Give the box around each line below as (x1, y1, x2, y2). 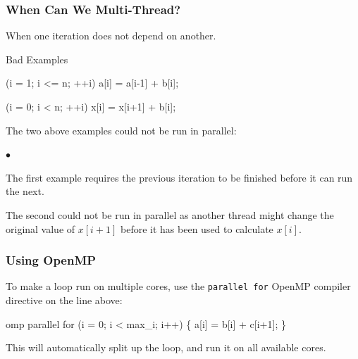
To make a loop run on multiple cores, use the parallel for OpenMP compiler (6, 279, 351, 294)
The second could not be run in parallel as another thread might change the (6, 207, 334, 222)
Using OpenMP (6, 251, 97, 269)
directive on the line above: (6, 293, 123, 308)
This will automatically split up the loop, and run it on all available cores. (6, 340, 326, 355)
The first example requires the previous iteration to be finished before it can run (6, 170, 353, 184)
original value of (6, 221, 75, 236)
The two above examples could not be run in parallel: (6, 122, 237, 137)
